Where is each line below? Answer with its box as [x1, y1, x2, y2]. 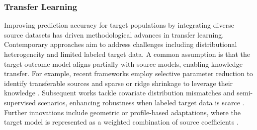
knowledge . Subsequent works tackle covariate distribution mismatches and [4, 87, 235, 98]
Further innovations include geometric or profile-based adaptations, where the [4, 107, 241, 117]
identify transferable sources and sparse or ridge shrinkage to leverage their [4, 78, 233, 88]
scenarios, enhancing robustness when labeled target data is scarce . [38, 97, 245, 107]
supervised [4, 97, 36, 107]
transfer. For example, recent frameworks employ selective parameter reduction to [4, 68, 253, 79]
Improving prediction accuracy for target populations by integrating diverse [4, 20, 234, 30]
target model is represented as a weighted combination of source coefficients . [4, 117, 239, 127]
